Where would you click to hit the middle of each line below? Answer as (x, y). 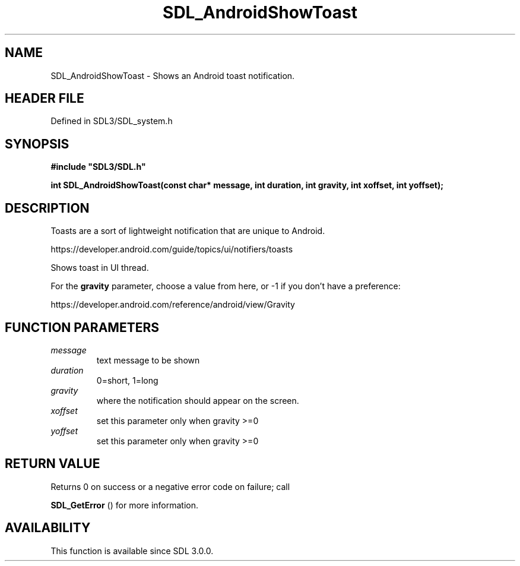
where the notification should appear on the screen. (198, 400)
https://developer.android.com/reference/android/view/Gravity (173, 305)
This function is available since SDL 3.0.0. (132, 551)
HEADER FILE (45, 99)
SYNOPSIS (37, 144)
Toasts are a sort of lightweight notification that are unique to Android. (188, 231)
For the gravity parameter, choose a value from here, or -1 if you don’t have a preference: (226, 286)
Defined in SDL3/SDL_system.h (112, 121)
